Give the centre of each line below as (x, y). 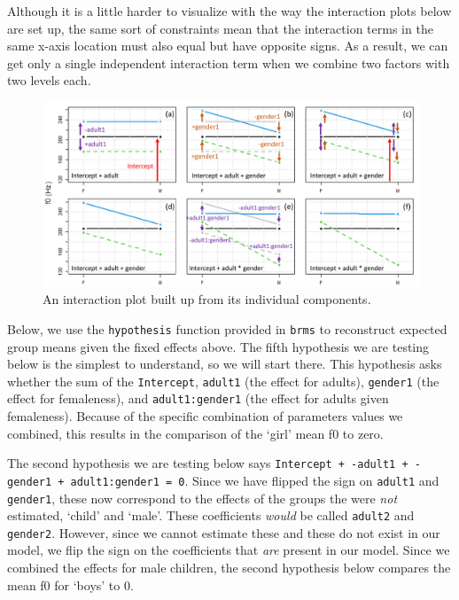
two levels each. (49, 80)
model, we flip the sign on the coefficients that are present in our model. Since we (229, 550)
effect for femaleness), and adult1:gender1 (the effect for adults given (198, 398)
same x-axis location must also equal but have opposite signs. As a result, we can (228, 46)
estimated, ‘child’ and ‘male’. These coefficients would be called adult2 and (211, 515)
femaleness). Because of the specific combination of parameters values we (205, 416)
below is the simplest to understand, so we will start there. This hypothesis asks (225, 364)
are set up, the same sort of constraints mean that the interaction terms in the (220, 28)
